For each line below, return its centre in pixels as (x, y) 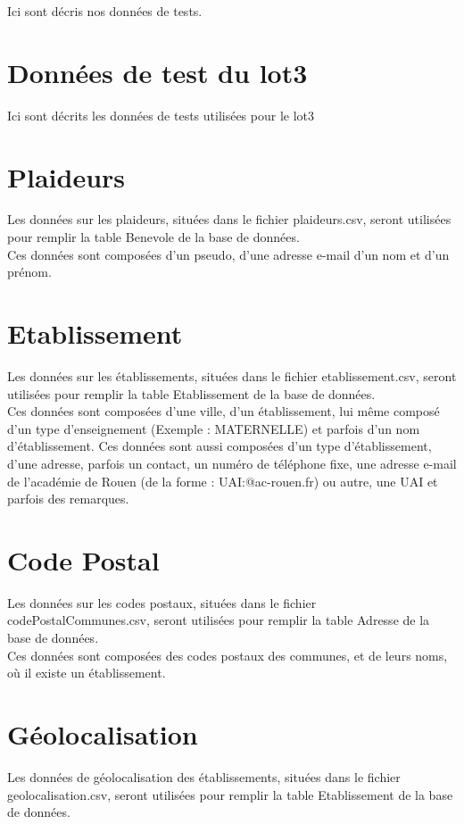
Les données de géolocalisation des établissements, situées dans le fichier (204, 776)
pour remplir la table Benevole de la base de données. (153, 237)
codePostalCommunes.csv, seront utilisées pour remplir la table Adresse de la (219, 620)
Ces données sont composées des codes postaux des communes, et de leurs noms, (228, 655)
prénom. (29, 272)
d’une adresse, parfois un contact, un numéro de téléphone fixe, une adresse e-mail (232, 463)
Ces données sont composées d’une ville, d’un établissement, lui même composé (224, 411)
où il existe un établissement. (87, 673)
